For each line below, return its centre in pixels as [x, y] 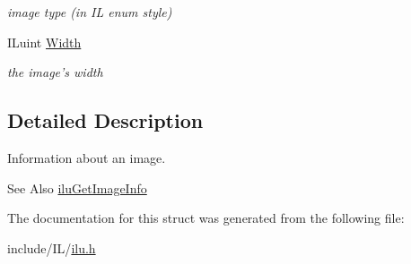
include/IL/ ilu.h [52, 247]
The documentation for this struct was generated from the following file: [206, 218]
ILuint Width [44, 42]
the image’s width [55, 72]
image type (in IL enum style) [90, 12]
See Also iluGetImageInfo [77, 187]
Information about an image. [87, 157]
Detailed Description [105, 120]
